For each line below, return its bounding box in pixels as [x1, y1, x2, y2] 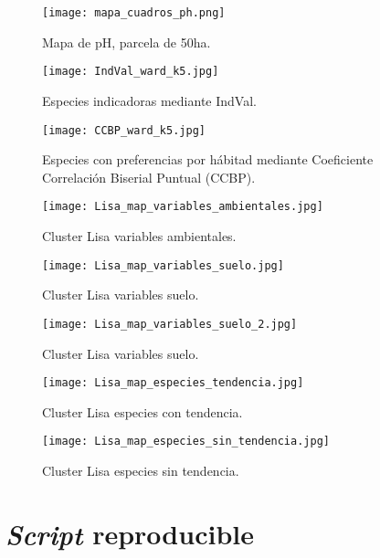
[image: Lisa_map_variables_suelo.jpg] [42, 258, 284, 272]
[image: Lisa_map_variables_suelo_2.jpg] [42, 317, 298, 331]
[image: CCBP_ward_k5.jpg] [42, 123, 206, 137]
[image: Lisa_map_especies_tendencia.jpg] [42, 376, 304, 390]
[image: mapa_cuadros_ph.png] [42, 6, 226, 19]
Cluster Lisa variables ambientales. [42, 226, 237, 245]
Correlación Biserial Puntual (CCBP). [42, 167, 256, 186]
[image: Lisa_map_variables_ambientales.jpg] [42, 200, 323, 214]
